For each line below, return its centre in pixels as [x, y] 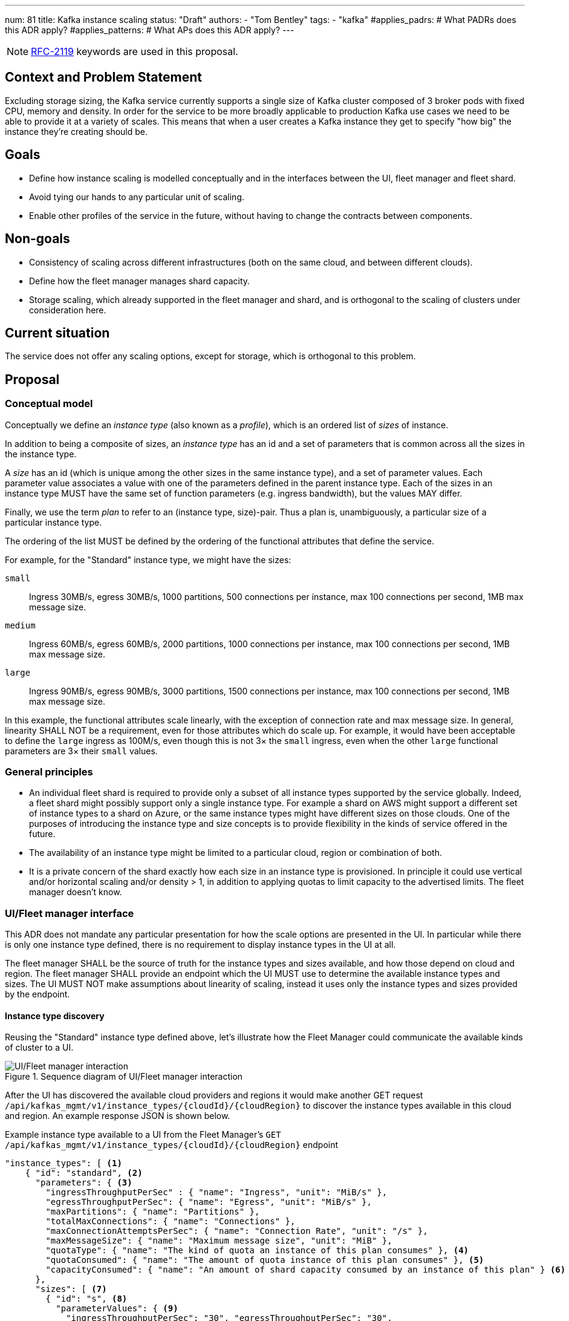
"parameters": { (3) [84, 1183]
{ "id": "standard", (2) [84, 1173]
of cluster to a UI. [39, 1048]
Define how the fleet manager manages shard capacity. [140, 281]
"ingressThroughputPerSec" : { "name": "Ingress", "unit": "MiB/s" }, [216, 1192]
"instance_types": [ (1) [63, 1163]
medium [20, 625]
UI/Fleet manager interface [70, 913]
